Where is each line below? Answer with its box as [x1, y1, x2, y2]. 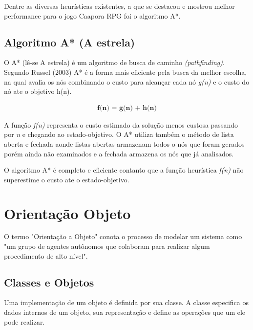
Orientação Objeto [4, 203, 131, 223]
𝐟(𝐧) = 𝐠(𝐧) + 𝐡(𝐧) [97, 104, 157, 111]
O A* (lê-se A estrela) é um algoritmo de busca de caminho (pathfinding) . [4, 57, 225, 67]
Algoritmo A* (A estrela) [4, 34, 135, 49]
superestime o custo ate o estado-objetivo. [4, 174, 129, 184]
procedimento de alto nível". [4, 250, 88, 261]
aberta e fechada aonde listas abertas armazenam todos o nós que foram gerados [4, 138, 245, 149]
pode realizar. [4, 316, 45, 327]
